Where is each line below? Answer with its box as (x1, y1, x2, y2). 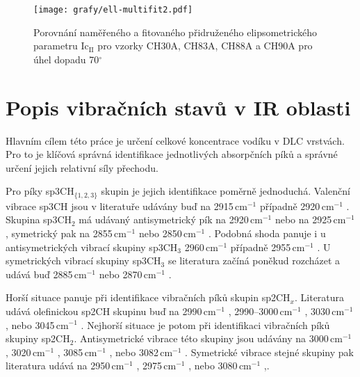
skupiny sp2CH (6, 331, 70, 346)
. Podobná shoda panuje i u (208, 225, 326, 240)
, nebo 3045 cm (6, 317, 69, 332)
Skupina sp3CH (6, 212, 72, 227)
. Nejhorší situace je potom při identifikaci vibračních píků (81, 317, 330, 332)
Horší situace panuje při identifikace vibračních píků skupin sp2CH (6, 290, 291, 305)
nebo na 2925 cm (275, 212, 346, 227)
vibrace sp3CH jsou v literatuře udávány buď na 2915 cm (6, 198, 247, 213)
